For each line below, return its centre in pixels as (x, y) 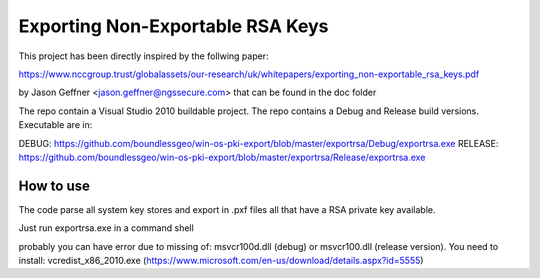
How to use (54, 185)
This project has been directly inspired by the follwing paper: (143, 56)
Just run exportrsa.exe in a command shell (106, 228)
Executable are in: (55, 125)
